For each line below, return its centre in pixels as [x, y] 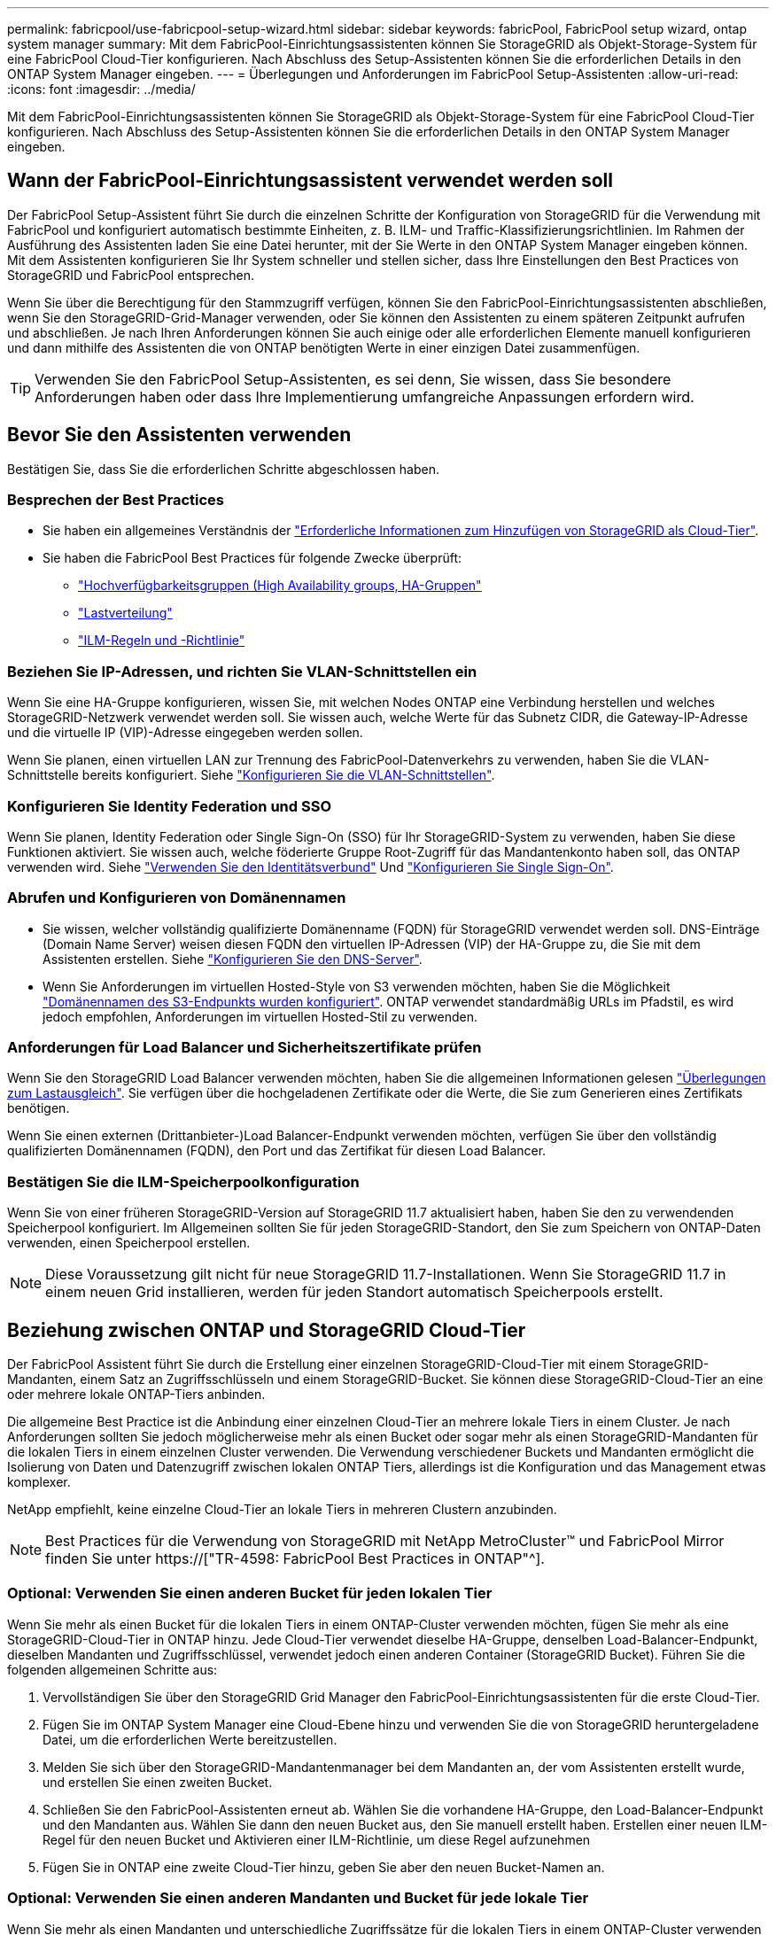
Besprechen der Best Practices [116, 500]
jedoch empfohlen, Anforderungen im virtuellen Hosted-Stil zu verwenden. [260, 1016]
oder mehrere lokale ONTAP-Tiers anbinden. [136, 1395]
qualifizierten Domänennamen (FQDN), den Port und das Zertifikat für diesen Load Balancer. [277, 1151]
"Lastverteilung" [125, 613]
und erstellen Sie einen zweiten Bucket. [158, 1782]
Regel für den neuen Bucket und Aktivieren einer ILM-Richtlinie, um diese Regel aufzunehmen [317, 1839]
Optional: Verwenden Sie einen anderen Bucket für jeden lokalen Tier [250, 1593]
